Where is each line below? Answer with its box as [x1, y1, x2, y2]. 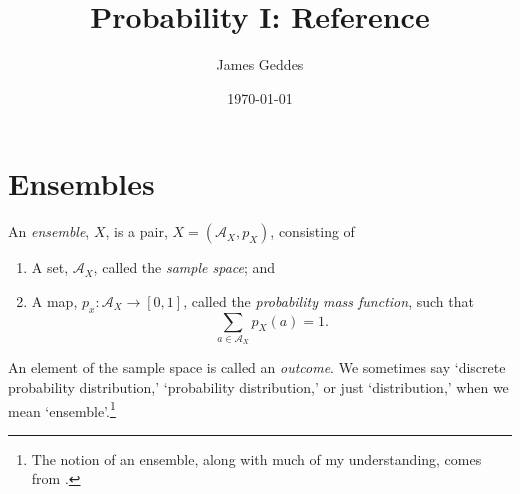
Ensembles [8, 163, 155, 204]
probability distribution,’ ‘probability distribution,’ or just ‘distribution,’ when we [8, 376, 509, 397]
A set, [31, 257, 69, 278]
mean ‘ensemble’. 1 [8, 397, 116, 421]
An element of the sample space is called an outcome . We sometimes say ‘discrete [8, 357, 506, 378]
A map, [31, 290, 78, 311]
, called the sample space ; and [93, 257, 276, 278]
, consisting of [270, 221, 355, 242]
